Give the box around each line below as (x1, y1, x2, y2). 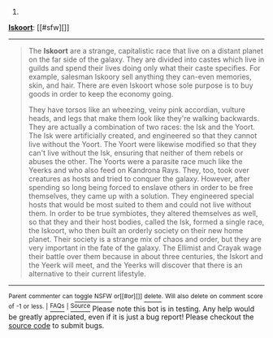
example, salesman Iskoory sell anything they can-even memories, (28, 72, 252, 81)
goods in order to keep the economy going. (28, 89, 174, 98)
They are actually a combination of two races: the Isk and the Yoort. (28, 122, 256, 132)
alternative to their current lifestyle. (28, 269, 146, 279)
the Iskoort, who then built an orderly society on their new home (28, 226, 244, 235)
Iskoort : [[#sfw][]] (8, 23, 70, 32)
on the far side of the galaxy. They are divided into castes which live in (28, 54, 265, 64)
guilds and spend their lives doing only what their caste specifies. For (28, 63, 262, 72)
